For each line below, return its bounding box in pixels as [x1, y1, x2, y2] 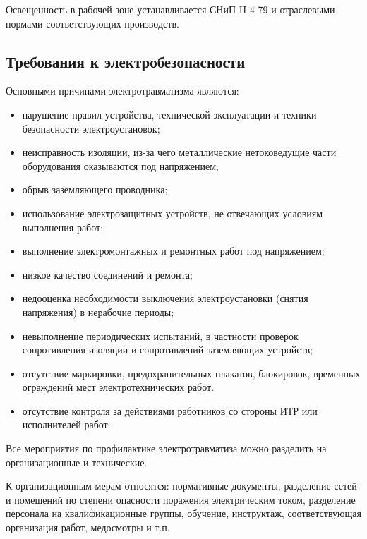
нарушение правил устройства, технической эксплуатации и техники [22, 107, 317, 121]
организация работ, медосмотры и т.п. [6, 520, 170, 535]
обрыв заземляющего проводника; [22, 182, 168, 197]
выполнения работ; [22, 219, 104, 234]
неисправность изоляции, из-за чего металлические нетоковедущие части [22, 145, 337, 159]
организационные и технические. [6, 454, 148, 469]
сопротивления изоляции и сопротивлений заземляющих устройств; [22, 342, 313, 357]
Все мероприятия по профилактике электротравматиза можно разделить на [6, 441, 327, 456]
